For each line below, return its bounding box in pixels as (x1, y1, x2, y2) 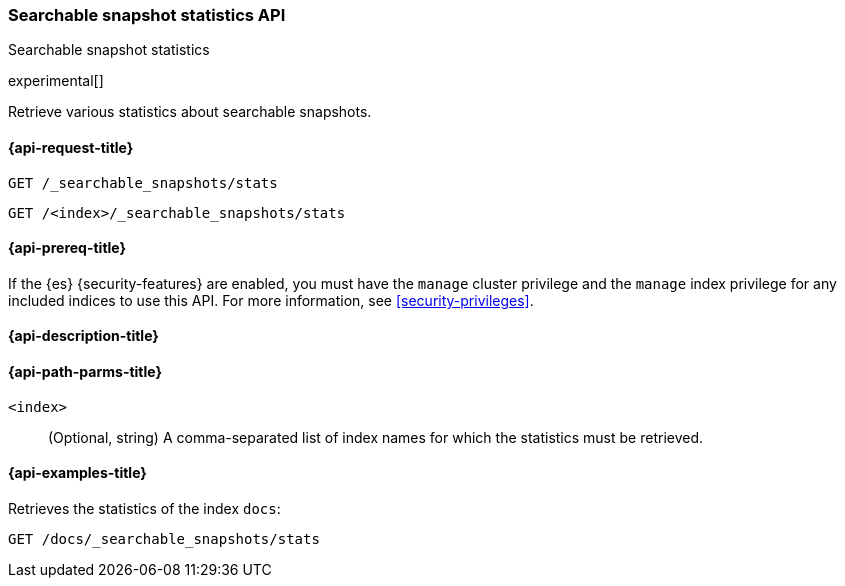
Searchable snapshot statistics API (8, 5, 286, 25)
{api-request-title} (8, 138, 134, 156)
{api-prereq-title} (8, 239, 127, 257)
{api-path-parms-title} (8, 363, 163, 381)
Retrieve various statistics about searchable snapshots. (8, 103, 372, 121)
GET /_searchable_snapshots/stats (8, 174, 278, 191)
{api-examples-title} (8, 464, 147, 482)
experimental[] (8, 72, 104, 90)
